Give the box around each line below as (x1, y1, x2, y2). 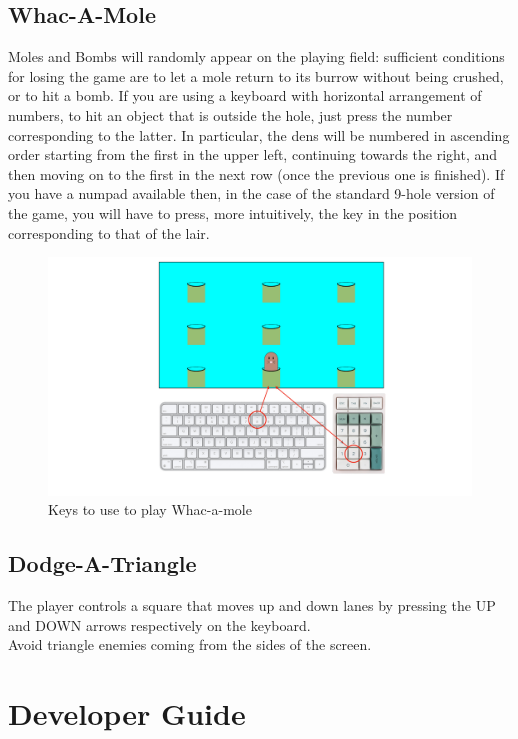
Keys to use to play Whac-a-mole (48, 499, 252, 520)
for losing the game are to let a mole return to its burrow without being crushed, (8, 65, 504, 86)
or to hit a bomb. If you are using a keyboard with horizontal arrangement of (8, 85, 482, 106)
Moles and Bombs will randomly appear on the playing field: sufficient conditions (8, 46, 505, 67)
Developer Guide (8, 693, 246, 733)
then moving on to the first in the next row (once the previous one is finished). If (8, 163, 505, 184)
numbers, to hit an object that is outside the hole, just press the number (8, 104, 453, 125)
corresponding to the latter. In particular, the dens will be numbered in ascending (8, 124, 510, 145)
